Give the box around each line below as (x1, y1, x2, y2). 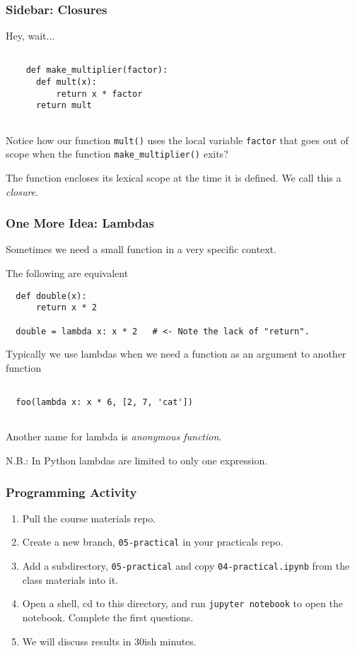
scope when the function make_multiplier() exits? (6, 146, 228, 161)
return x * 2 (35, 303, 97, 313)
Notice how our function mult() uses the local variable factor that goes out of (6, 132, 349, 147)
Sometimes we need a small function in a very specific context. (6, 242, 277, 257)
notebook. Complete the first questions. (22, 610, 194, 624)
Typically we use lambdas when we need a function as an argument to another (6, 346, 347, 361)
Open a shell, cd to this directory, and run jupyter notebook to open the (22, 596, 343, 611)
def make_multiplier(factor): (25, 65, 168, 76)
